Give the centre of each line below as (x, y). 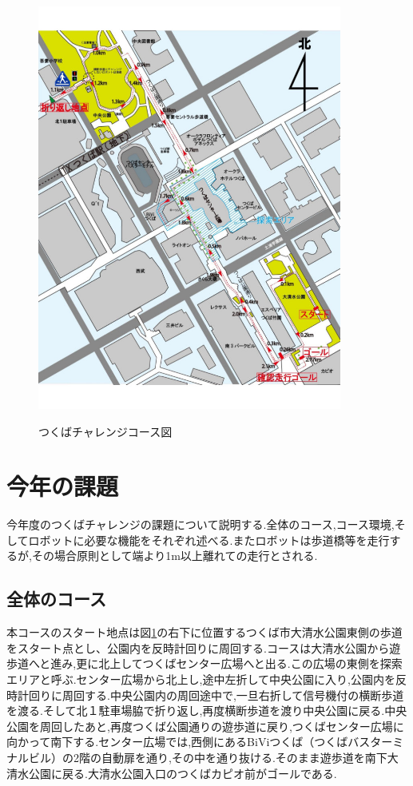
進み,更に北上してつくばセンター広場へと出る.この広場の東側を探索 (226, 663)
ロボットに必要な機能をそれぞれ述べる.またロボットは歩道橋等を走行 (209, 540)
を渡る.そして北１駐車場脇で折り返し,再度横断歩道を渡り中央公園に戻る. (196, 711)
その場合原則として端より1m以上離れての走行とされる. (175, 556)
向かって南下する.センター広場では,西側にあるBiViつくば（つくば (177, 742)
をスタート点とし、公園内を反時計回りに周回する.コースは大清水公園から (198, 647)
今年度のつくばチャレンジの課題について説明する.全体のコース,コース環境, (201, 524)
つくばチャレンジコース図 (105, 431)
